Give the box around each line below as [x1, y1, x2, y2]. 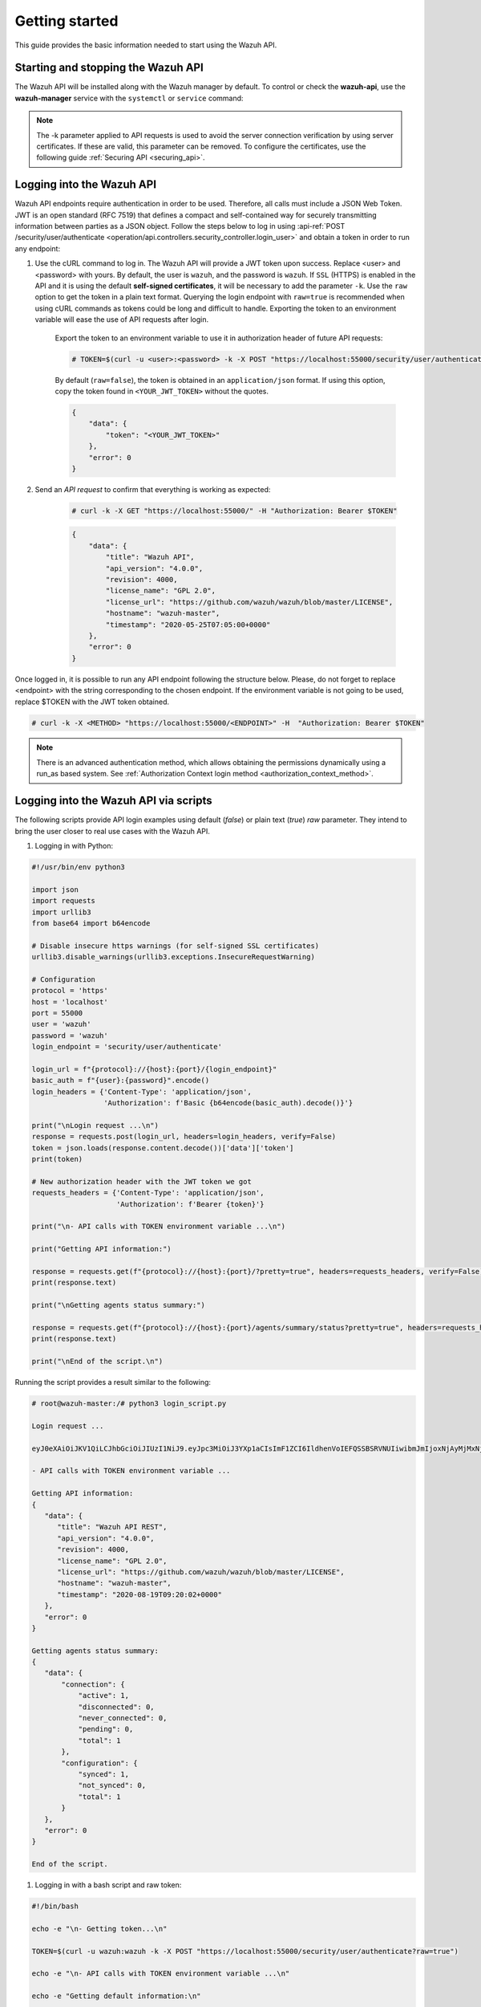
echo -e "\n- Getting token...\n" [31, 1924, 168, 1933]
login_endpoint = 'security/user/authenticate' [31, 1042, 222, 1052]
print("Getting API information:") [31, 1244, 172, 1254]
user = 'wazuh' [31, 1020, 91, 1029]
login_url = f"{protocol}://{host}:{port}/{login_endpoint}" [31, 1065, 277, 1073]
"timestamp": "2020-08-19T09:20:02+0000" [57, 1590, 222, 1599]
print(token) [31, 1154, 83, 1164]
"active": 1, [78, 1691, 130, 1700]
